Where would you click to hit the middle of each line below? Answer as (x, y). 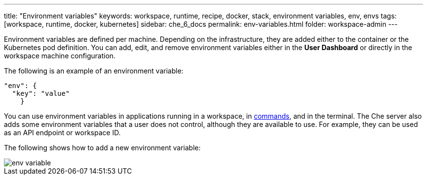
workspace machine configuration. (60, 56)
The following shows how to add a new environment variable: (102, 148)
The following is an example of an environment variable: (94, 71)
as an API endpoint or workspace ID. (62, 133)
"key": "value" (41, 93)
